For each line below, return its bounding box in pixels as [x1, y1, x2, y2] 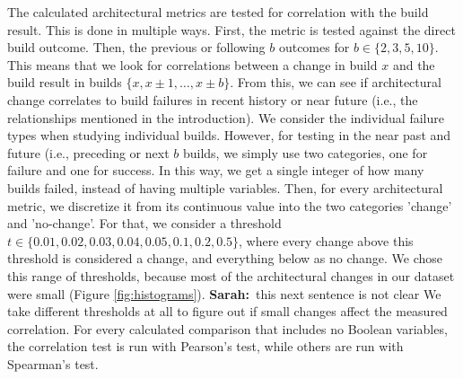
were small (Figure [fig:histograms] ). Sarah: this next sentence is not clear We [7, 284, 441, 303]
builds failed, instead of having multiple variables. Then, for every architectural [7, 178, 443, 197]
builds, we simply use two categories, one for [182, 143, 428, 162]
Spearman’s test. [7, 354, 99, 373]
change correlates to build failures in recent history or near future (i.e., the [7, 90, 418, 109]
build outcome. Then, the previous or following [7, 38, 266, 57]
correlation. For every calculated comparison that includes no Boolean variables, [7, 319, 448, 338]
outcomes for [278, 38, 350, 57]
